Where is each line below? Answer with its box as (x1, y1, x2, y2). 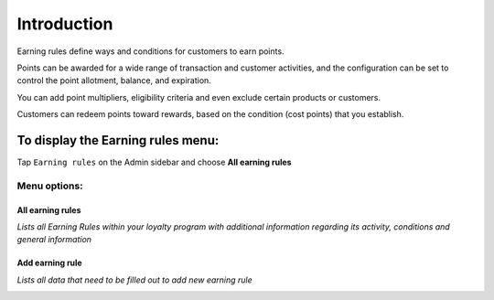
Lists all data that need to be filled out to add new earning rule (16, 274, 253, 285)
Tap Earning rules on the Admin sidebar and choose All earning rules (16, 156, 292, 168)
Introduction (16, 14, 113, 34)
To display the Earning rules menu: (16, 133, 220, 148)
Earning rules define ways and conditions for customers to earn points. (16, 46, 285, 57)
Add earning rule (16, 257, 82, 269)
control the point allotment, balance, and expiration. (16, 75, 212, 86)
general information (16, 234, 91, 245)
